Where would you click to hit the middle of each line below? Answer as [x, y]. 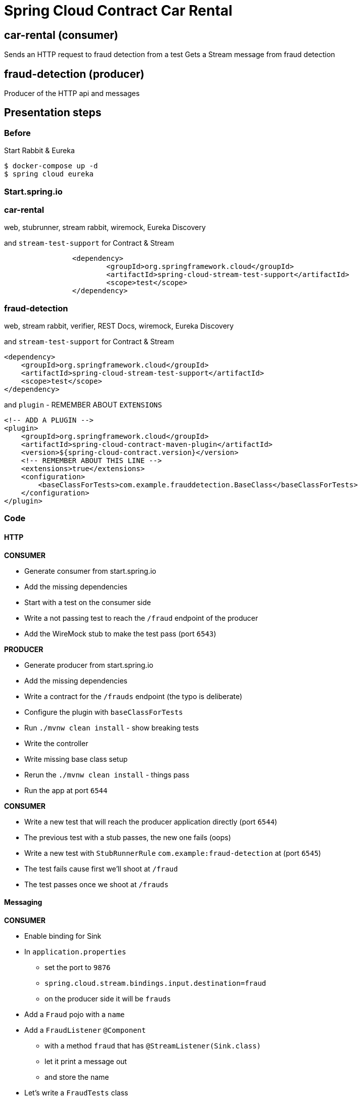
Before [17, 133]
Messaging [23, 902]
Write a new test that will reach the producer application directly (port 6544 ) [151, 821]
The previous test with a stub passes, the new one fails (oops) [128, 837]
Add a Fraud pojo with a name [75, 1014]
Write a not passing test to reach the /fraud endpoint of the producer [141, 618]
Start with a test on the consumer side [88, 602]
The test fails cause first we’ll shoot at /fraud [101, 868]
